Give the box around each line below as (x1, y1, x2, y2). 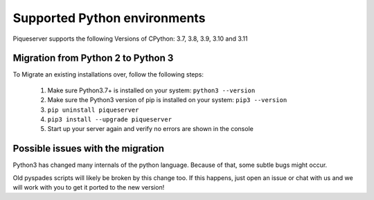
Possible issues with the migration (12, 143, 165, 154)
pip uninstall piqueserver (47, 106, 139, 114)
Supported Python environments (12, 10, 206, 26)
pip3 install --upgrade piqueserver (47, 116, 172, 123)
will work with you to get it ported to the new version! (12, 183, 165, 192)
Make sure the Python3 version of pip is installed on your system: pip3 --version (47, 96, 287, 104)
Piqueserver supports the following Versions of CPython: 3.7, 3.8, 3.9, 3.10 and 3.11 (12, 34, 248, 43)
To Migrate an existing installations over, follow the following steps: (12, 70, 204, 79)
